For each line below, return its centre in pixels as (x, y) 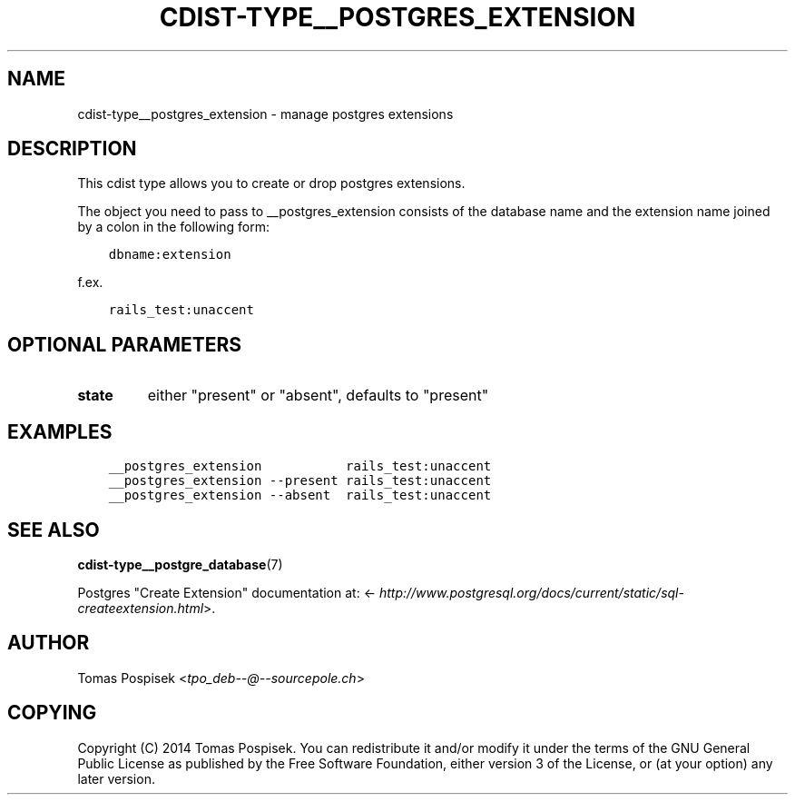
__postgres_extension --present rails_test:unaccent (300, 481)
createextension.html (141, 608)
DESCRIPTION (72, 149)
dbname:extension (170, 255)
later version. (116, 778)
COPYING (52, 713)
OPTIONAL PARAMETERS (125, 344)
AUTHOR (49, 643)
